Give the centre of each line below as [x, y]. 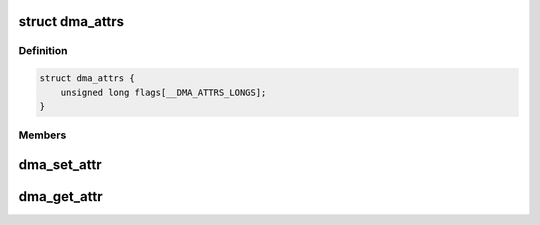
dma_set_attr [60, 164]
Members [42, 135]
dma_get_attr [60, 196]
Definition [43, 51]
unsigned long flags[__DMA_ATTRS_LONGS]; [163, 92]
